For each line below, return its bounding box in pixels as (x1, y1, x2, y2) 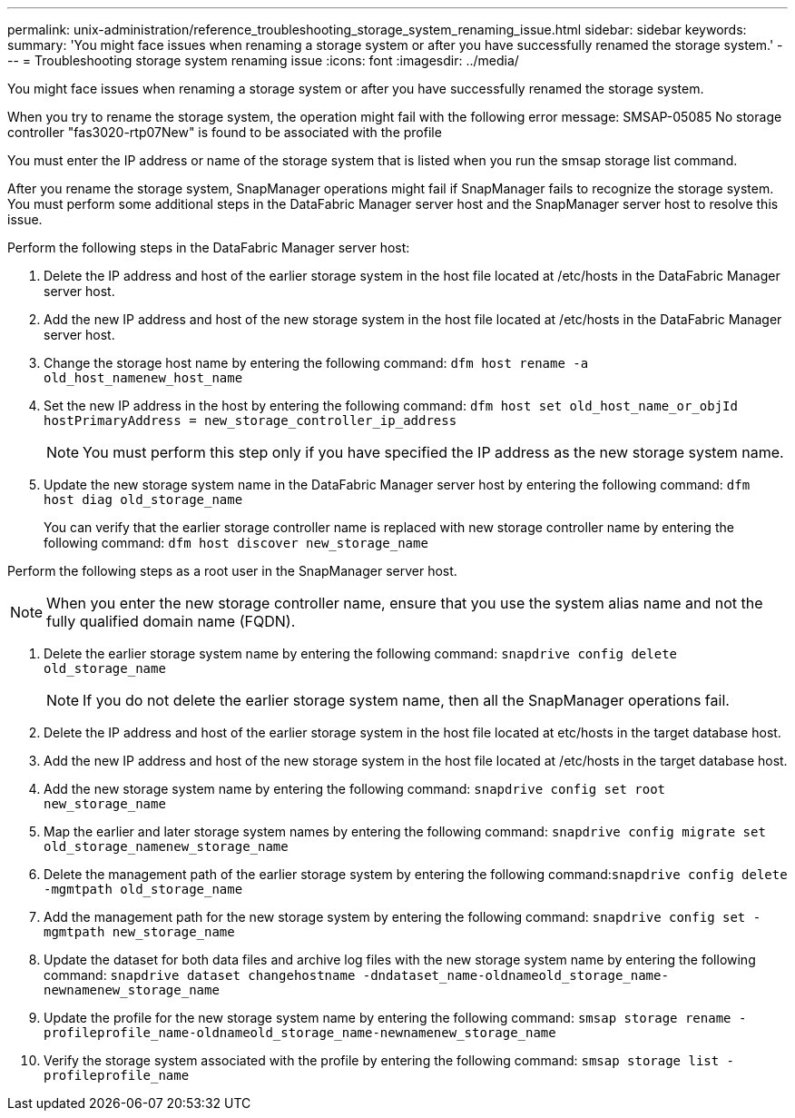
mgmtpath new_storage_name (44, 925, 235, 939)
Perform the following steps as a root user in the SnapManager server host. (7, 563, 457, 579)
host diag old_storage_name (44, 492, 243, 507)
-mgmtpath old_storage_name (44, 882, 243, 896)
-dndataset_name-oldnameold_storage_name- (362, 968, 669, 983)
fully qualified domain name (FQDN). (46, 612, 296, 630)
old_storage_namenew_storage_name (44, 839, 289, 854)
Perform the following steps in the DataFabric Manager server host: (7, 240, 410, 255)
